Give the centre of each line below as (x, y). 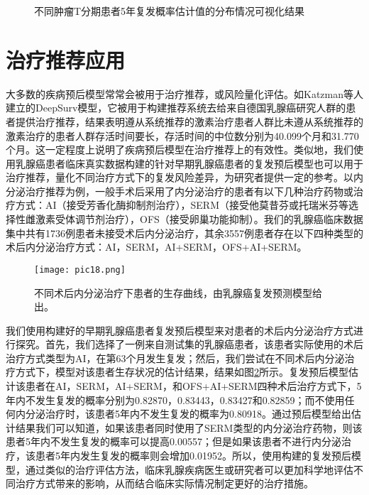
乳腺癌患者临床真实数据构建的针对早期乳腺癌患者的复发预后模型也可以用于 (189, 163)
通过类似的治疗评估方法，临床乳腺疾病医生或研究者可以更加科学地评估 (189, 469)
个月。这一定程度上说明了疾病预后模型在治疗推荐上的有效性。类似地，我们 (180, 149)
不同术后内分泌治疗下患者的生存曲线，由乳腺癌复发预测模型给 (178, 292)
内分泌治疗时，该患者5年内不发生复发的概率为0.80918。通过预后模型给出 (183, 414)
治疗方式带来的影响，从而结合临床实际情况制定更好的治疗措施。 (164, 483)
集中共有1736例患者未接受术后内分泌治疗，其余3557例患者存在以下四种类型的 (184, 233)
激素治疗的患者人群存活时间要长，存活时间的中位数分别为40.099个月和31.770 (182, 135)
